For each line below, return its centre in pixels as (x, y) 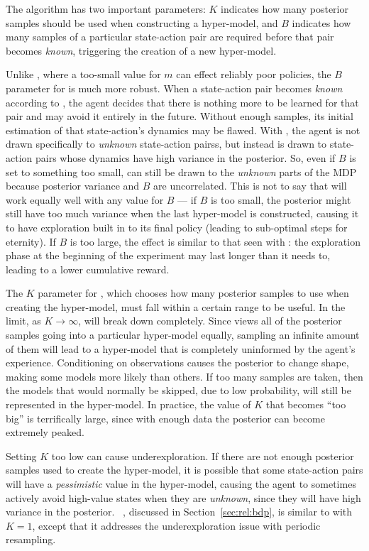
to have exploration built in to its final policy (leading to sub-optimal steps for (177, 227)
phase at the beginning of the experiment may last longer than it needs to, (168, 255)
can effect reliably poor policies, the (254, 74)
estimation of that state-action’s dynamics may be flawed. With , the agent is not (183, 130)
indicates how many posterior (285, 9)
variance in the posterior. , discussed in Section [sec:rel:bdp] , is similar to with (179, 512)
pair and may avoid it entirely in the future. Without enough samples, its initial (180, 116)
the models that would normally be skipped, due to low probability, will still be (178, 390)
